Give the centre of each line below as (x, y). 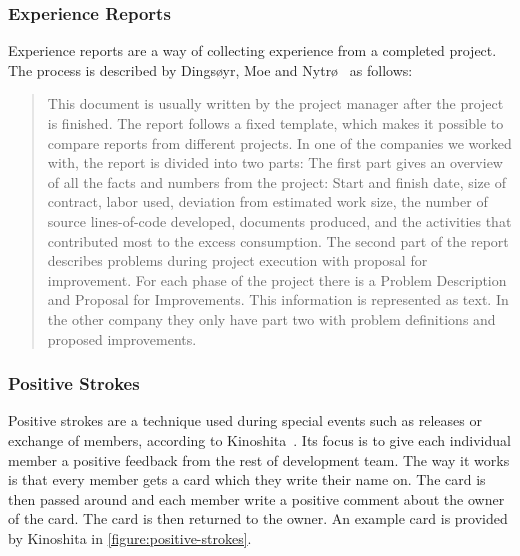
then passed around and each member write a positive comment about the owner (256, 498)
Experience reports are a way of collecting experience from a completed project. (252, 50)
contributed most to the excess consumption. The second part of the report (278, 240)
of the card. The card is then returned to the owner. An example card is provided (258, 518)
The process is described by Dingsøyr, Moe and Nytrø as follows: (210, 69)
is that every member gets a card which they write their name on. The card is (247, 479)
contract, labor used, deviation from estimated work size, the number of (267, 201)
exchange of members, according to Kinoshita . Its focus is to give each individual (259, 439)
